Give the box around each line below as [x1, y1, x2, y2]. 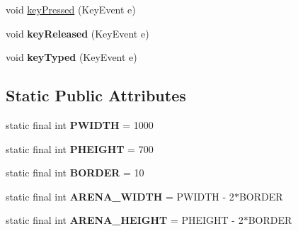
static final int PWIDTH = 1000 [6, 117, 154, 132]
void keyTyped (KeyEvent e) [6, 50, 137, 64]
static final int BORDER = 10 [6, 165, 144, 180]
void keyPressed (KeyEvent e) [6, 2, 136, 16]
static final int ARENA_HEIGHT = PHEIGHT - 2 [6, 213, 243, 227]
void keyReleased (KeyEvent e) [6, 26, 149, 40]
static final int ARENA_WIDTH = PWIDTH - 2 [6, 188, 234, 203]
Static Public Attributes [6, 84, 186, 106]
